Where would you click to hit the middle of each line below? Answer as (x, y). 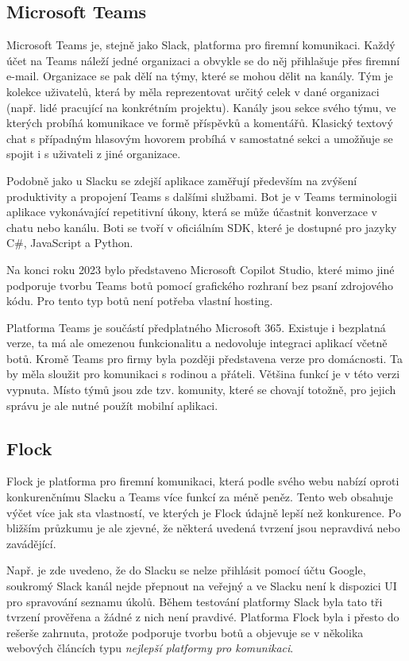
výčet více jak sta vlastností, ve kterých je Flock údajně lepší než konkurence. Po (204, 512)
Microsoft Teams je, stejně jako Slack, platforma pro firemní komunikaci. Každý (201, 45)
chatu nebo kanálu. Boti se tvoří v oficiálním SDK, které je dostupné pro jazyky (202, 227)
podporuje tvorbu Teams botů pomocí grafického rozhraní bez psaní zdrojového (200, 285)
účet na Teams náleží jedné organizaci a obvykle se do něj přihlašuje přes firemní (203, 60)
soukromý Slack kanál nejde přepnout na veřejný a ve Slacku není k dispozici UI (202, 586)
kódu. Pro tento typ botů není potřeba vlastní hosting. (140, 301)
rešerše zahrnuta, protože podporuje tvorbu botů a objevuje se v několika (185, 632)
